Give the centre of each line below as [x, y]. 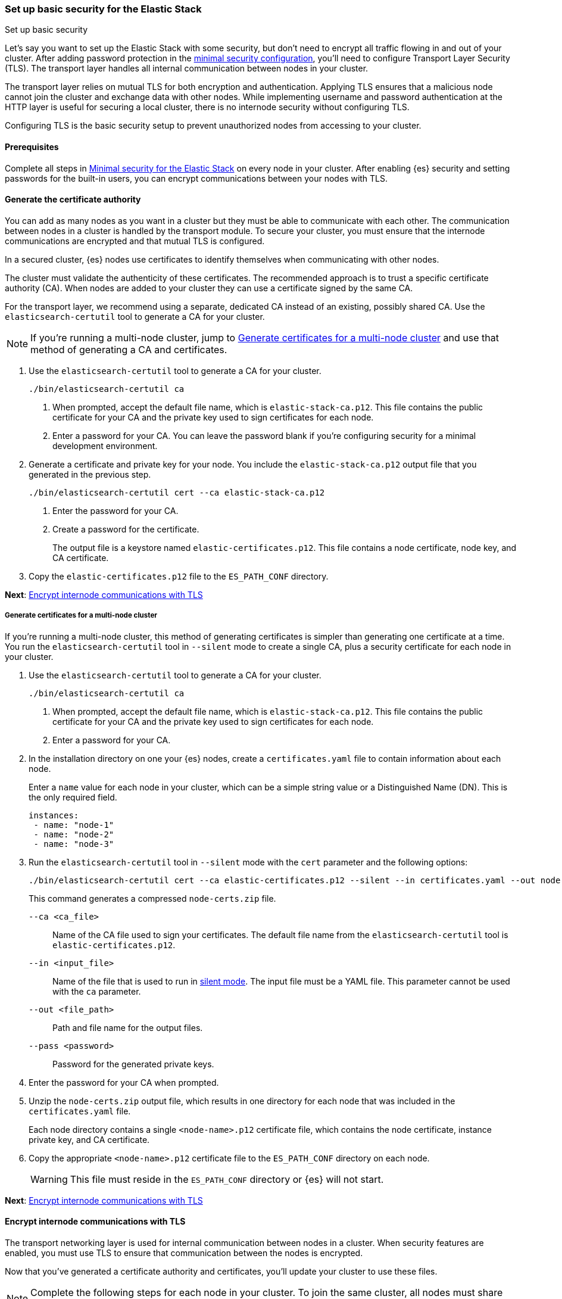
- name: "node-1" [74, 825]
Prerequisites [32, 147]
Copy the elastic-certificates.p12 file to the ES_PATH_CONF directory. [179, 576]
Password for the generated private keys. [133, 1064]
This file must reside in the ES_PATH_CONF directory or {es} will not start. [227, 1179]
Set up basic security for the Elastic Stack [103, 9]
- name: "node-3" [74, 844]
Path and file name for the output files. [128, 1027]
